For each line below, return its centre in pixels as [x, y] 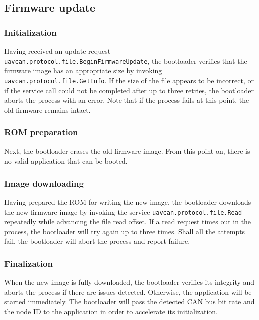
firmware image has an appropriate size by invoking [83, 70]
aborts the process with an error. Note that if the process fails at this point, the [127, 100]
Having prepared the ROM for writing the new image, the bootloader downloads [128, 201]
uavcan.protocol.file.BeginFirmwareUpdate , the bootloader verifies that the [126, 60]
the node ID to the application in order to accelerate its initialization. [111, 311]
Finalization [28, 263]
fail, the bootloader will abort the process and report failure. [97, 241]
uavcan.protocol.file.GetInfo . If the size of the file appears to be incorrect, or [129, 80]
